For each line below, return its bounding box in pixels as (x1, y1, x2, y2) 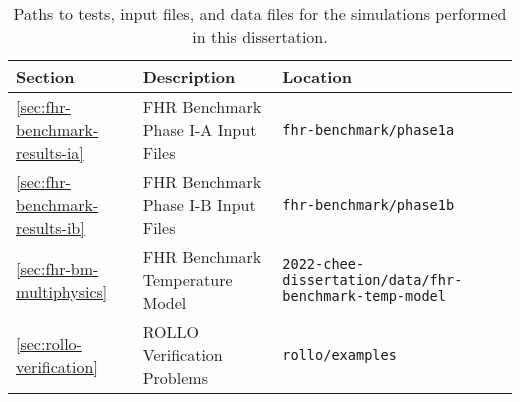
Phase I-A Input (142, 118, 257, 141)
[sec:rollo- (16, 331, 82, 355)
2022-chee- (282, 255, 365, 272)
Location (282, 65, 352, 88)
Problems (142, 366, 208, 389)
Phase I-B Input (142, 193, 256, 216)
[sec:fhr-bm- (16, 256, 99, 280)
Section (16, 65, 75, 88)
